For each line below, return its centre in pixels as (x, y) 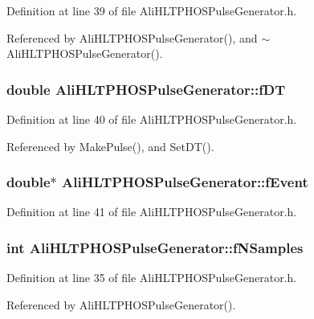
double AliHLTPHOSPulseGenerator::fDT (146, 89)
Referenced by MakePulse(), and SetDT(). (110, 146)
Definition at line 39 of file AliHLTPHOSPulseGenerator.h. (152, 10)
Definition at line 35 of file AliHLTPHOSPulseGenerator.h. (152, 278)
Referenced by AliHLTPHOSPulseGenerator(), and (132, 37)
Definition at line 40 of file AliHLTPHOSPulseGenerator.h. (152, 119)
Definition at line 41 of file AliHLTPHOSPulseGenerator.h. (152, 212)
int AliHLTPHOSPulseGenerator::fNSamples (155, 247)
